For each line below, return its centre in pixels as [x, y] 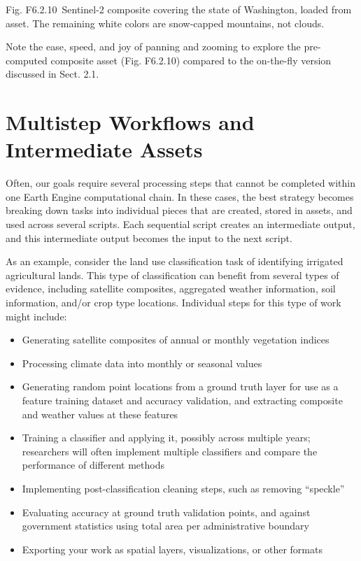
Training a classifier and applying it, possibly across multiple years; [166, 438]
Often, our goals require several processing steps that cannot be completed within [180, 183]
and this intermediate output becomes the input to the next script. [149, 237]
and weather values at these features [100, 414]
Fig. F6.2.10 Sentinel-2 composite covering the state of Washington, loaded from [179, 9]
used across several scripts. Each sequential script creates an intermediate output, [180, 224]
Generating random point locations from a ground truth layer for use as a [180, 386]
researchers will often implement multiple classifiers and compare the [170, 451]
